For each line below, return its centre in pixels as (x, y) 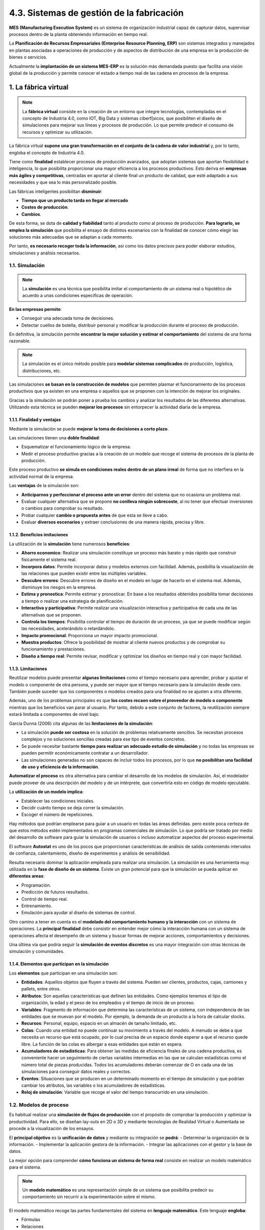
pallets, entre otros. (41, 989)
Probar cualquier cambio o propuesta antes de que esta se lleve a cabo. (95, 515)
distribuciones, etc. (42, 370)
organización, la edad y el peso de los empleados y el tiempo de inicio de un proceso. (108, 1003)
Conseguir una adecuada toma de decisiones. (68, 318)
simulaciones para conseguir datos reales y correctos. (76, 1072)
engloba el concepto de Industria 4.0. (47, 153)
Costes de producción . (45, 207)
